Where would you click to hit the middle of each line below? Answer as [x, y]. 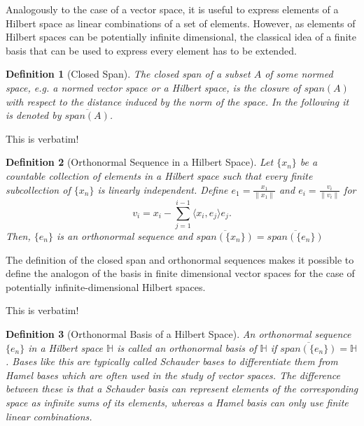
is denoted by [34, 115]
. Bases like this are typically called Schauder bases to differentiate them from [172, 361]
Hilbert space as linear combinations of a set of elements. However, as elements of [181, 23]
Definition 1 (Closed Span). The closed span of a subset [128, 74]
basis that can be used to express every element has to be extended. [151, 50]
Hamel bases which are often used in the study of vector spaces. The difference [173, 375]
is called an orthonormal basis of [187, 347]
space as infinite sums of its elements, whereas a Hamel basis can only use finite [177, 402]
